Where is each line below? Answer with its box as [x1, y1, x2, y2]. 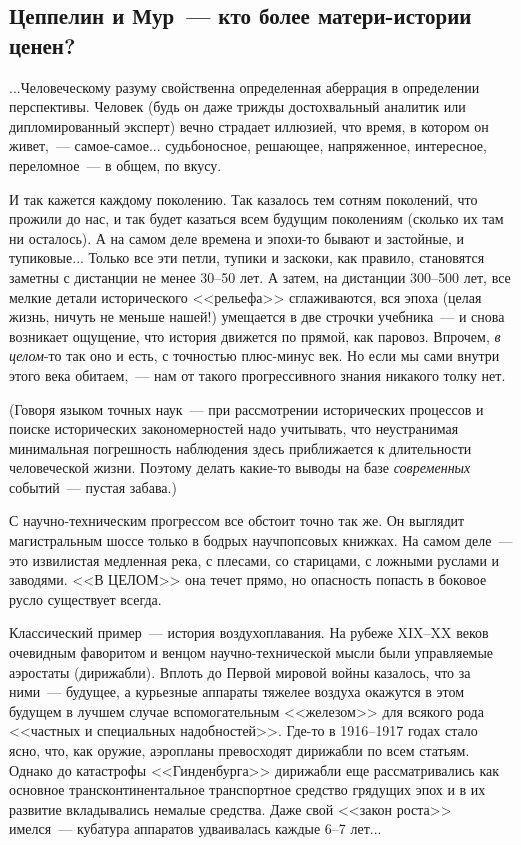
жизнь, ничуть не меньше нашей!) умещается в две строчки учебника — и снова [9, 306, 505, 327]
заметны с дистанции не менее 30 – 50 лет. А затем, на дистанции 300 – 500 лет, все [9, 266, 511, 287]
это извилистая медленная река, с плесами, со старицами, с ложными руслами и [9, 549, 500, 570]
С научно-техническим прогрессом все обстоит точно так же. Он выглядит [9, 510, 465, 531]
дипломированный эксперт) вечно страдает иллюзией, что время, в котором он [9, 115, 489, 136]
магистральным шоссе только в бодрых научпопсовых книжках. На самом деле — [9, 530, 513, 551]
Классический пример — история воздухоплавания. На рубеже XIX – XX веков [9, 622, 489, 643]
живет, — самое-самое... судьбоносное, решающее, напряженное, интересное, [9, 135, 487, 156]
